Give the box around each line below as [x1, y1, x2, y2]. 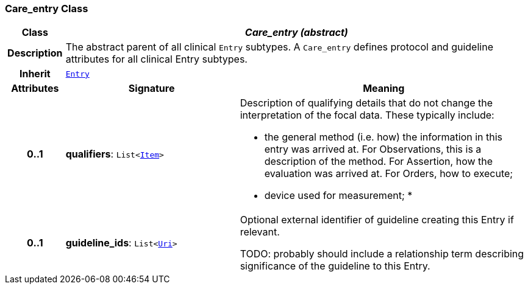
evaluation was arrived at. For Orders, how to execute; [264, 167, 513, 180]
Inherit [19, 68, 51, 80]
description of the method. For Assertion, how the [264, 155, 493, 168]
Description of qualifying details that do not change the [240, 97, 493, 110]
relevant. [240, 226, 280, 239]
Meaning [363, 82, 405, 95]
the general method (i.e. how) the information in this [264, 131, 503, 144]
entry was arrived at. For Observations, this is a [264, 143, 482, 156]
